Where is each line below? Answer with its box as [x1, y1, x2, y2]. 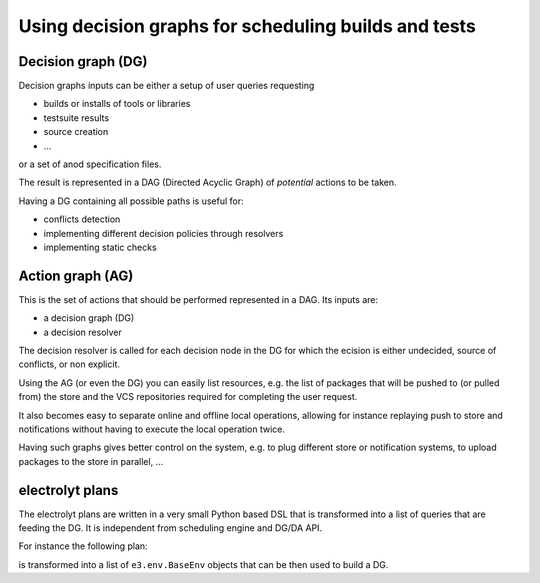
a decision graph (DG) [43, 312, 135, 324]
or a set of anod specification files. [18, 158, 162, 170]
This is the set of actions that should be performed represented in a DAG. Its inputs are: [18, 293, 379, 305]
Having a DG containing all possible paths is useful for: [18, 195, 244, 207]
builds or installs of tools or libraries [43, 98, 191, 110]
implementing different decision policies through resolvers [43, 227, 284, 239]
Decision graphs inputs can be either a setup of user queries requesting [18, 80, 315, 92]
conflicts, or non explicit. [18, 358, 120, 370]
